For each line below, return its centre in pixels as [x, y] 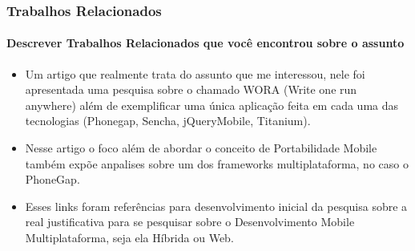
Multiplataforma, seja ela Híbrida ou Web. [129, 237]
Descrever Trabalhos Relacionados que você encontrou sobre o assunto [205, 43]
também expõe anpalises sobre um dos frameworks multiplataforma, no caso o [217, 163]
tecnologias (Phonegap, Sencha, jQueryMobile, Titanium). [168, 121]
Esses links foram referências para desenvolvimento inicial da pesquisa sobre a [216, 206]
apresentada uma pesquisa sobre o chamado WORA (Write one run [191, 89]
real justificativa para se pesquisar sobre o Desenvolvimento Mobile [190, 222]
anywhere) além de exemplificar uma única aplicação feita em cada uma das [212, 105]
